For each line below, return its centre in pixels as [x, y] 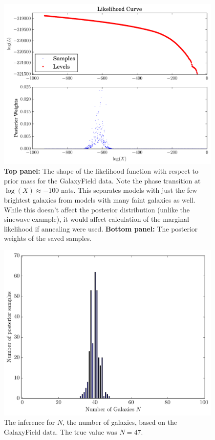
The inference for [30, 422]
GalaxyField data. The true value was [61, 431]
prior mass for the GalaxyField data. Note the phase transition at [102, 180]
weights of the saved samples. [48, 238]
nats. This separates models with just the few [129, 190]
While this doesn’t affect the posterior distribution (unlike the [97, 209]
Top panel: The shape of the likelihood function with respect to [101, 171]
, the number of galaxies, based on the [120, 422]
